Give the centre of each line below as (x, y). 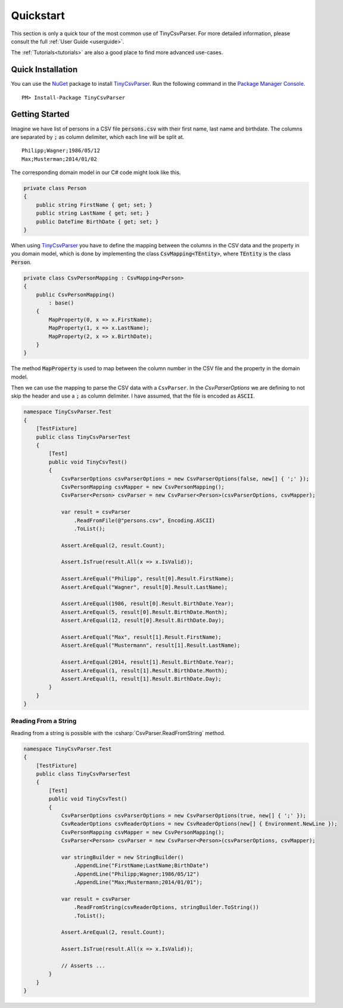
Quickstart (38, 15)
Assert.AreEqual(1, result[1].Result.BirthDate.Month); (144, 670)
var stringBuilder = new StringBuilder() (122, 857)
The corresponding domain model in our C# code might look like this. (96, 172)
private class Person (55, 188)
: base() (61, 303)
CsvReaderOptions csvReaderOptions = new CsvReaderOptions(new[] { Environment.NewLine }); (199, 824)
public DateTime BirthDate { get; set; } (97, 221)
